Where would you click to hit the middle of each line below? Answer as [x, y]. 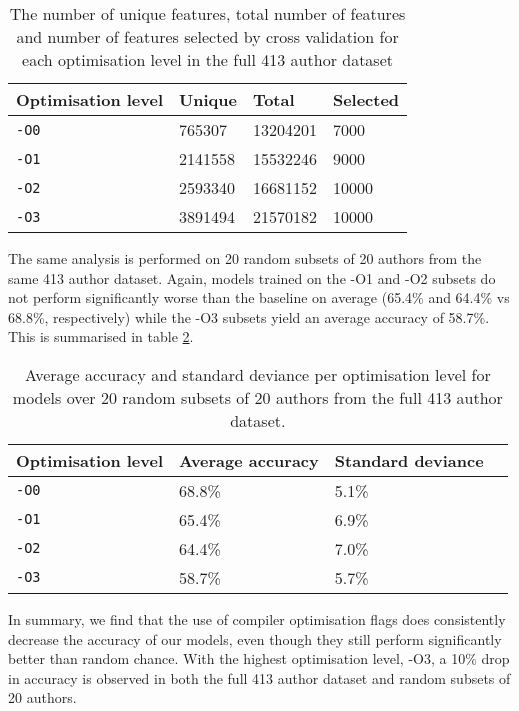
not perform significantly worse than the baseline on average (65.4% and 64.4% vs [259, 297]
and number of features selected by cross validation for [207, 36]
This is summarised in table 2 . [101, 336]
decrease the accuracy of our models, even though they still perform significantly [255, 638]
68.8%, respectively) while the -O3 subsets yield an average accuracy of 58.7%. [249, 316]
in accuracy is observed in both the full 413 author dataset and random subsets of [259, 677]
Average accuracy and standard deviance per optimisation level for [257, 374]
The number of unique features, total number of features [207, 13]
